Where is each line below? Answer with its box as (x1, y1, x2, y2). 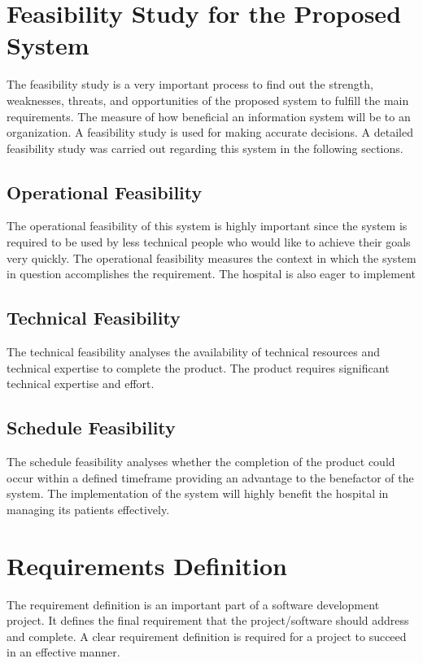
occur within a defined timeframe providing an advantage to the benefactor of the (7, 469, 414, 486)
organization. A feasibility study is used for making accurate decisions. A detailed (7, 124, 413, 141)
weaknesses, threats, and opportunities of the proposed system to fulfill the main (7, 91, 409, 108)
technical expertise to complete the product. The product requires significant (7, 359, 390, 376)
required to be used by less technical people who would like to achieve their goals (7, 233, 411, 251)
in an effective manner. (7, 643, 120, 661)
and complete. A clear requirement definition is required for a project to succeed (7, 627, 407, 644)
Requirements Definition (7, 548, 287, 582)
